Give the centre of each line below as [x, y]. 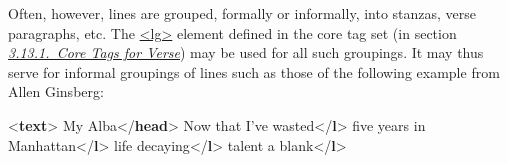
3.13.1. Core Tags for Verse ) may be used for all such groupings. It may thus [246, 52]
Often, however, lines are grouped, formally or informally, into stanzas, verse [242, 13]
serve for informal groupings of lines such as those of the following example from [254, 71]
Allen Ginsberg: [56, 91]
